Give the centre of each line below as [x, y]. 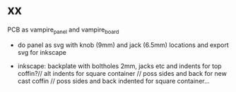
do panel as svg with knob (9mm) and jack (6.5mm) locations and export [123, 45]
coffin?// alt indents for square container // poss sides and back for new [122, 73]
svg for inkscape [42, 52]
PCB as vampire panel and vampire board [63, 30]
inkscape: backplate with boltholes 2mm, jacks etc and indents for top [119, 66]
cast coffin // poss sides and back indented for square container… [113, 81]
